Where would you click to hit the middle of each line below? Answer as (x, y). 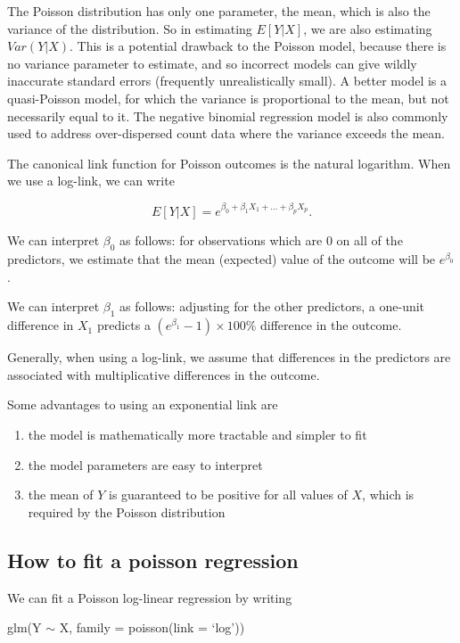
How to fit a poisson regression (153, 560)
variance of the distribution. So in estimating (130, 28)
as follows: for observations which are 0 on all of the (261, 240)
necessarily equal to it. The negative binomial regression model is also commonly (228, 115)
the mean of (61, 495)
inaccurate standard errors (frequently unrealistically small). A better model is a (227, 81)
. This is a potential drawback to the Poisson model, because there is (258, 46)
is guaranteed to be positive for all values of (228, 495)
